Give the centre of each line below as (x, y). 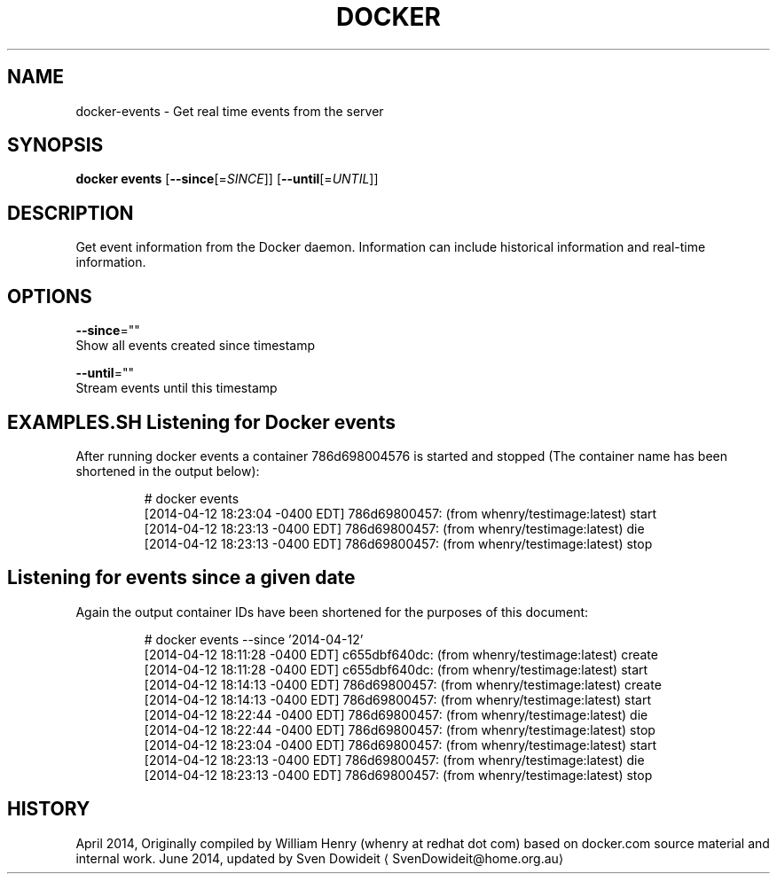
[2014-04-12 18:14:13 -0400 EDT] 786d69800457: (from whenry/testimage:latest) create (403, 684)
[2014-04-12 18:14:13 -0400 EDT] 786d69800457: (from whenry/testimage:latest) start (397, 699)
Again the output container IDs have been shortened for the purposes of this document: (332, 612)
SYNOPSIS (55, 145)
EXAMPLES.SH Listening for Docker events (201, 422)
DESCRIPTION (71, 213)
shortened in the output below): (168, 471)
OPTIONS (50, 296)
